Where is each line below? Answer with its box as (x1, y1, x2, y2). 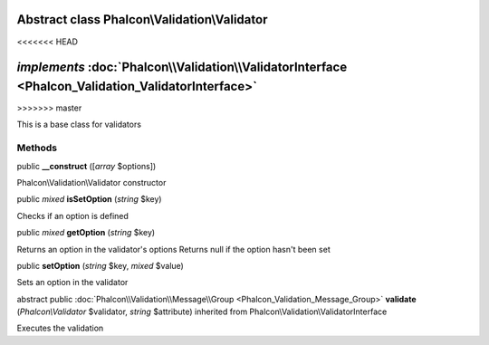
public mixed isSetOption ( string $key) (16, 194, 162, 205)
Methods (16, 141, 58, 154)
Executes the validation (16, 322, 104, 334)
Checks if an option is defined (16, 210, 129, 221)
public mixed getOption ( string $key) (16, 227, 156, 238)
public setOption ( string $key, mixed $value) (16, 260, 185, 271)
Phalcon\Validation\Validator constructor (16, 177, 167, 187)
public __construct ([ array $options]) (16, 160, 157, 171)
